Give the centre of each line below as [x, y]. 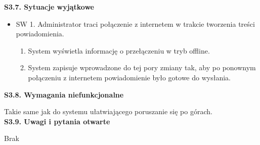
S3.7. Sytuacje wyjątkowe [49, 7]
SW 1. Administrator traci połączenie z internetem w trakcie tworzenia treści [135, 23]
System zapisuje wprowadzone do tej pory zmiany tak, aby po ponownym [142, 67]
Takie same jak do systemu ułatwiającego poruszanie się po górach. [108, 111]
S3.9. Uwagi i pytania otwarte [57, 121]
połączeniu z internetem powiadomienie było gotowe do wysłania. [129, 77]
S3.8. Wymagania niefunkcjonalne [64, 94]
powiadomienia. [40, 34]
